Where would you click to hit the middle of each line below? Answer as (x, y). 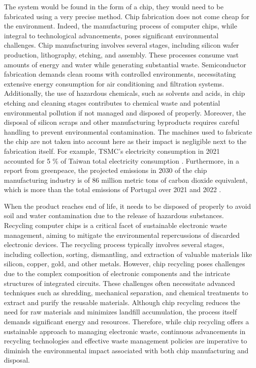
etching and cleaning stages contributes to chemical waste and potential (112, 102)
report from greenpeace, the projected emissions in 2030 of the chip (106, 170)
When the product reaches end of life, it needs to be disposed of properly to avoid (128, 206)
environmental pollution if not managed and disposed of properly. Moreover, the (125, 112)
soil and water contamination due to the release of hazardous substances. (114, 215)
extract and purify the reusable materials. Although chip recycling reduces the (122, 302)
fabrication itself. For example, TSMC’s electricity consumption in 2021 (112, 151)
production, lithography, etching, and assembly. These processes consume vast (121, 54)
